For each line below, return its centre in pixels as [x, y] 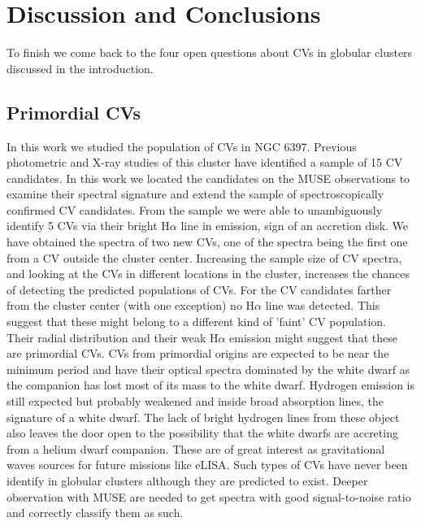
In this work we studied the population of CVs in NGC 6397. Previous [182, 146]
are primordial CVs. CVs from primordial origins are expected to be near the [198, 353]
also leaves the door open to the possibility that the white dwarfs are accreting [202, 433]
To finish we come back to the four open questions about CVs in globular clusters [210, 52]
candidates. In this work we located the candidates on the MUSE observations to [208, 178]
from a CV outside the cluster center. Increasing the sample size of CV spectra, [204, 257]
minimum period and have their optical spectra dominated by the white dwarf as [208, 369]
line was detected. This [323, 305]
